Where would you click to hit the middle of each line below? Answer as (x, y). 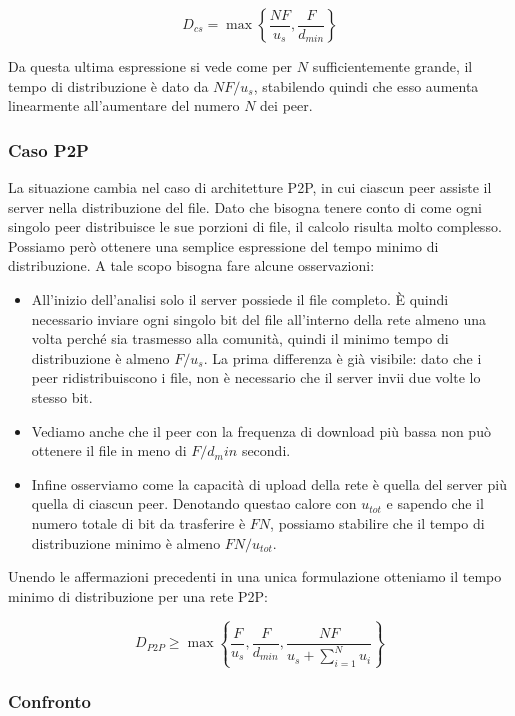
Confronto (50, 701)
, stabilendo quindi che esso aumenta (366, 85)
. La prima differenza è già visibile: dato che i (342, 357)
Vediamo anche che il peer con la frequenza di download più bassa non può (261, 430)
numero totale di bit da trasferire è (138, 522)
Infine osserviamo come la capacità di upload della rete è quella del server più (269, 483)
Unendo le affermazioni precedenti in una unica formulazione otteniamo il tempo (255, 576)
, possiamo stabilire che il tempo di (377, 522)
